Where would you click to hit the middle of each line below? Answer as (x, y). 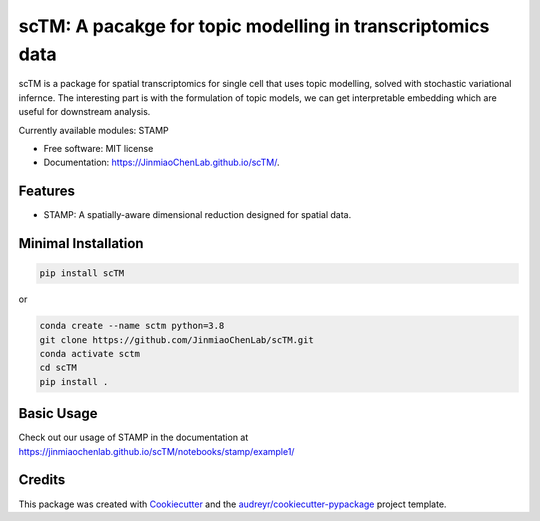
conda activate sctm (89, 353)
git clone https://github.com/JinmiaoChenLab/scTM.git (176, 339)
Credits (42, 480)
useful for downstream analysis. (84, 112)
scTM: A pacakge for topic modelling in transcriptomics (254, 26)
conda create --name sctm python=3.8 (132, 326)
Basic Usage (58, 413)
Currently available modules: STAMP (93, 130)
